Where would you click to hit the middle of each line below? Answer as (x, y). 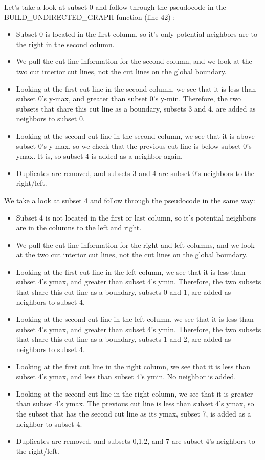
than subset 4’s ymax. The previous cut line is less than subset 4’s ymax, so (135, 403)
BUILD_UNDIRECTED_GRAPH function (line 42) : (90, 17)
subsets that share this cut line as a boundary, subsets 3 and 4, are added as (136, 108)
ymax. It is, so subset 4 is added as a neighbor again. (100, 156)
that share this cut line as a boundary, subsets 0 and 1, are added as (124, 292)
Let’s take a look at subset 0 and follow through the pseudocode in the (115, 7)
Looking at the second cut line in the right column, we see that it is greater (135, 393)
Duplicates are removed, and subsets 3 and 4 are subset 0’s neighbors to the (135, 173)
